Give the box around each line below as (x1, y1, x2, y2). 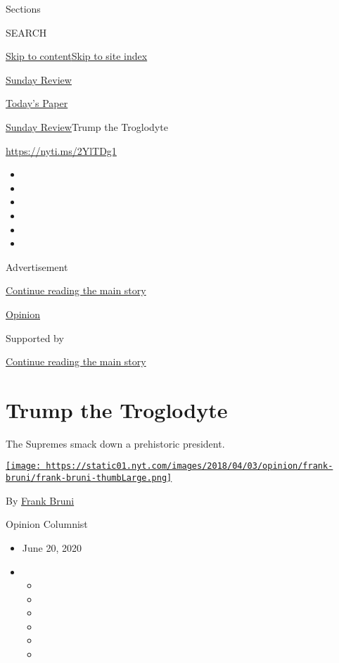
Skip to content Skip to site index (6, 49, 148, 63)
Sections (6, 1, 41, 15)
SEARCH (6, 25, 47, 39)
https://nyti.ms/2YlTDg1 (6, 143, 117, 158)
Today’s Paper (6, 96, 68, 110)
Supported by (6, 330, 64, 345)
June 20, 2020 (22, 540, 82, 555)
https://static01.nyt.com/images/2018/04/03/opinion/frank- (46, 461, 333, 472)
